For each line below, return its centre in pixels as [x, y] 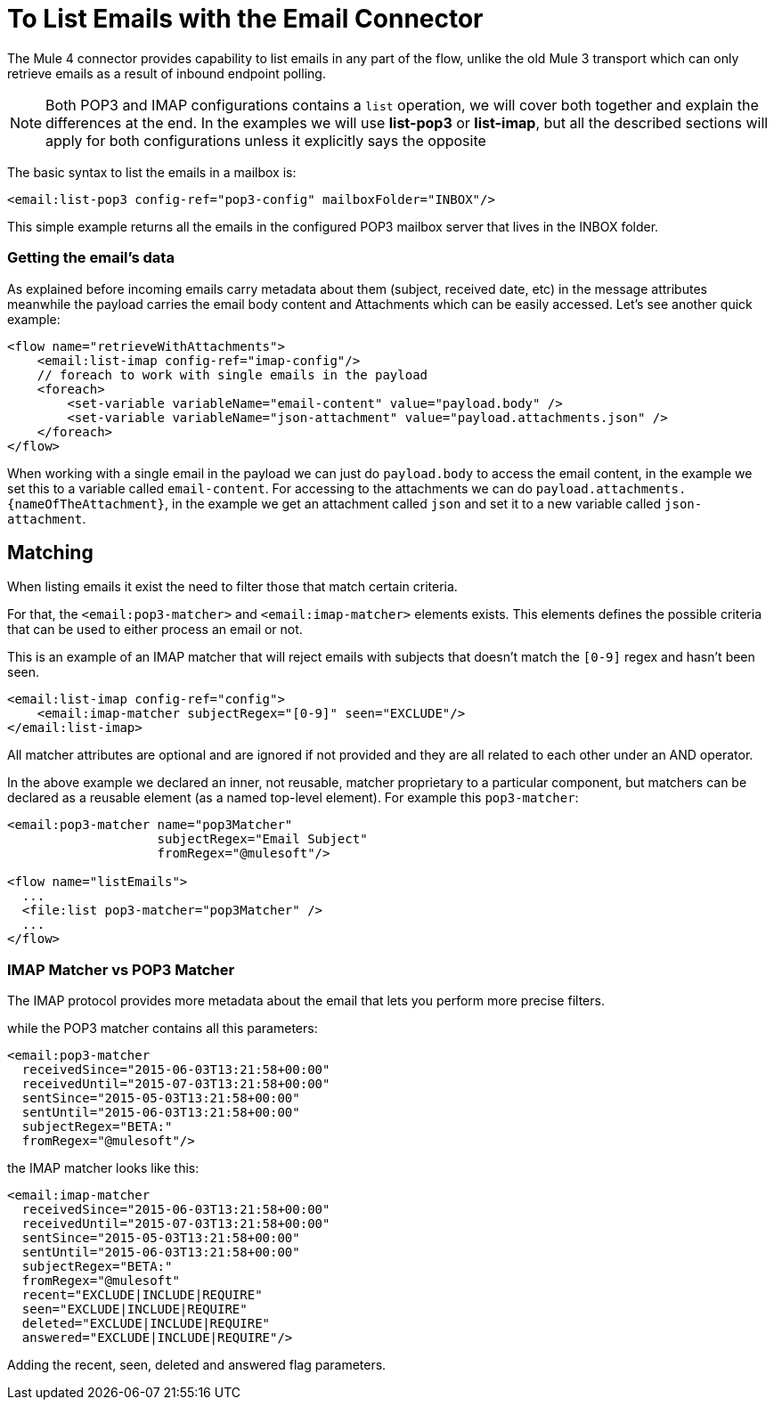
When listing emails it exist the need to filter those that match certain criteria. [232, 587]
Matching [50, 552]
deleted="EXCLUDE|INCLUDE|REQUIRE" [146, 1324]
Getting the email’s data [91, 258]
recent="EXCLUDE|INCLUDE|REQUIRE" [142, 1295]
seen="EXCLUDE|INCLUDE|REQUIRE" [134, 1309]
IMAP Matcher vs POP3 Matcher [121, 969]
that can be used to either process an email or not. [155, 630]
